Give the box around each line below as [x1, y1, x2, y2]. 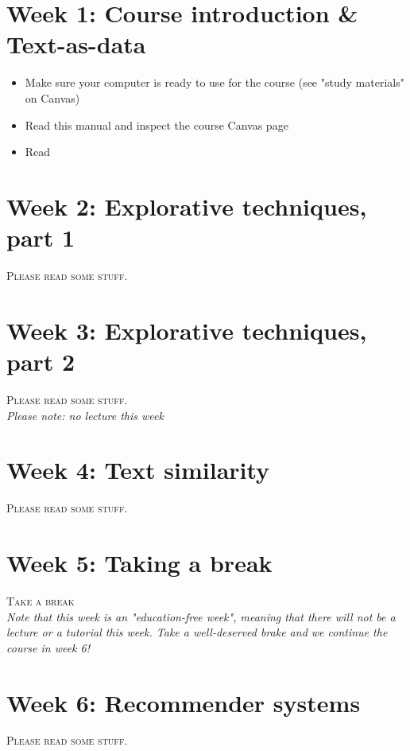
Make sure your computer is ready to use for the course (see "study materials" [25, 74, 404, 91]
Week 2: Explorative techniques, [6, 189, 367, 222]
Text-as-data [6, 28, 146, 60]
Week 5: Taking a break [6, 547, 273, 578]
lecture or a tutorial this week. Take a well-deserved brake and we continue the [6, 624, 388, 640]
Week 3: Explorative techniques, [6, 313, 367, 346]
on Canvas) [25, 89, 80, 106]
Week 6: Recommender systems [6, 686, 361, 718]
